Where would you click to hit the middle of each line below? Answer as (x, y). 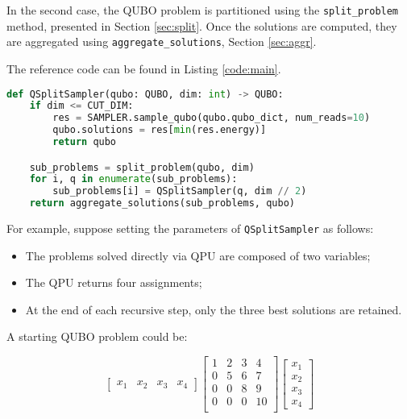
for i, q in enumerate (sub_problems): (133, 179)
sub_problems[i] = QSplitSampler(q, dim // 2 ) (180, 191)
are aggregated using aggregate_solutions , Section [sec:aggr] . (162, 41)
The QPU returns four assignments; (114, 282)
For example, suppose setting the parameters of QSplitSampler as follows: (190, 228)
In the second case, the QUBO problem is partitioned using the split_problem (203, 10)
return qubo (85, 142)
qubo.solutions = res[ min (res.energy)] (160, 130)
